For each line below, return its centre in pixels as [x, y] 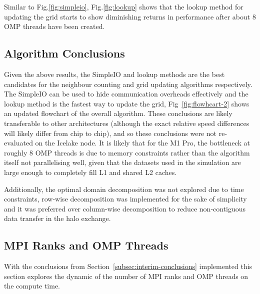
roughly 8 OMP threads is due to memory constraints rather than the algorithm [127, 152]
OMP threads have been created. [54, 26]
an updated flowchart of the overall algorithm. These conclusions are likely [118, 113]
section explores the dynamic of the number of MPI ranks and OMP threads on [126, 276]
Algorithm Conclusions [64, 53]
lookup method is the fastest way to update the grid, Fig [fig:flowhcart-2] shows [127, 103]
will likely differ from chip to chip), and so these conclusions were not [110, 133]
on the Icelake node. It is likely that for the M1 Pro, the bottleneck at [142, 143]
